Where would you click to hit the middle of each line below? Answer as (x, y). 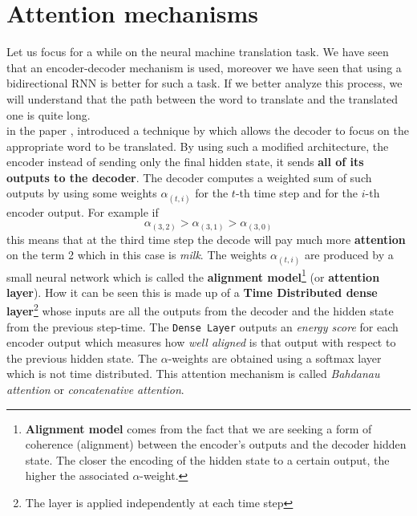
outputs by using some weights (82, 193)
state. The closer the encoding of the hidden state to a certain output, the (207, 459)
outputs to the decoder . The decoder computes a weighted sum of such (189, 177)
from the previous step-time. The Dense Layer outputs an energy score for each (202, 326)
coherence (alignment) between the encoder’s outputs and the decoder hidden (216, 444)
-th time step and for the (297, 193)
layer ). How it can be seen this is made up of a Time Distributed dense (192, 292)
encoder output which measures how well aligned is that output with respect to (201, 342)
